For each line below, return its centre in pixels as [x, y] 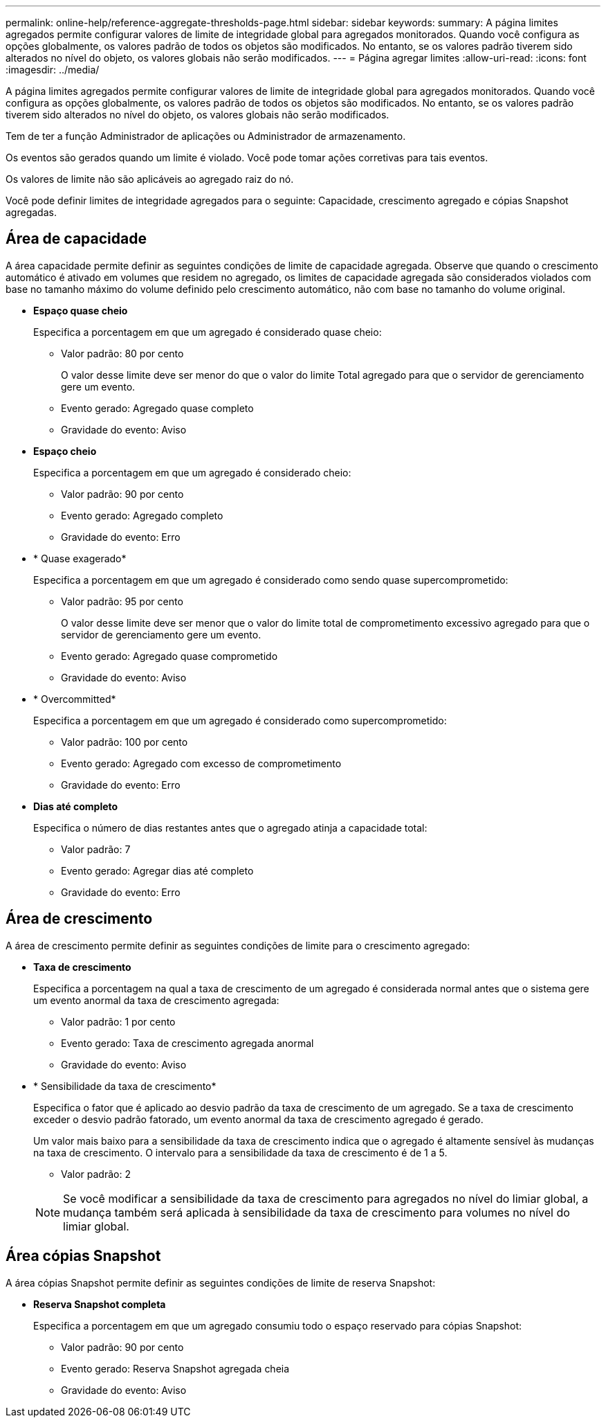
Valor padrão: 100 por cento [125, 742]
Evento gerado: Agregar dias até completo [157, 870]
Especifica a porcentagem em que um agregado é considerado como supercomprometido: [240, 720]
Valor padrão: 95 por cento [122, 601]
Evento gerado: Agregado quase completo [157, 408]
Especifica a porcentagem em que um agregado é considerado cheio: [192, 472]
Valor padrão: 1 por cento [118, 1021]
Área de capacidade [76, 239]
